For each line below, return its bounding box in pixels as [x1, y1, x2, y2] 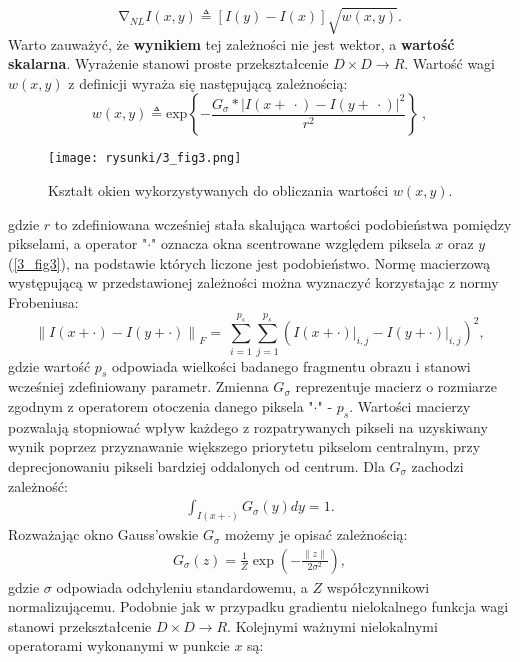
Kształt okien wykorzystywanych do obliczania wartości [48, 179, 389, 200]
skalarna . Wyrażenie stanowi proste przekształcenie [8, 53, 329, 74]
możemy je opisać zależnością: [225, 524, 408, 545]
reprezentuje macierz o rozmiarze [295, 376, 498, 397]
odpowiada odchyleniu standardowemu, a [56, 576, 308, 597]
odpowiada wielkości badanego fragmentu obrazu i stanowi [111, 355, 471, 376]
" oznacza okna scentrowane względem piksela [151, 233, 431, 254]
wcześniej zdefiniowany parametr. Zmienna [8, 376, 269, 397]
